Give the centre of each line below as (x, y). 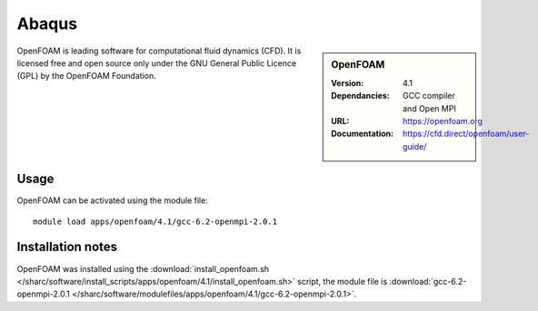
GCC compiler (429, 96)
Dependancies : (360, 96)
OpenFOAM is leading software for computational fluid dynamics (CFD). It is (159, 51)
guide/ (415, 146)
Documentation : (363, 134)
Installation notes (67, 247)
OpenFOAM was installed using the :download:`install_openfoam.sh (143, 268)
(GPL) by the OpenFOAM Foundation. (86, 76)
